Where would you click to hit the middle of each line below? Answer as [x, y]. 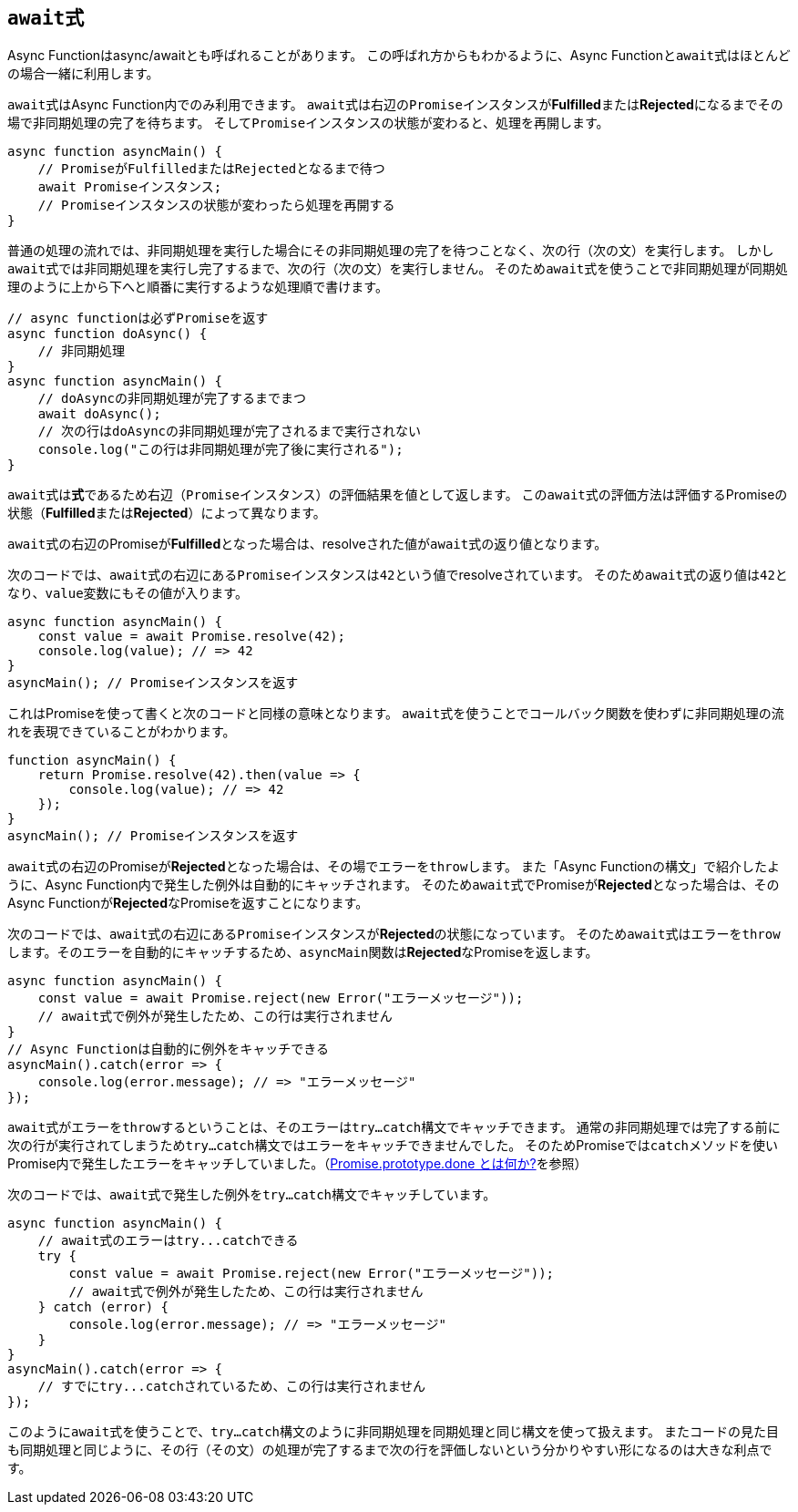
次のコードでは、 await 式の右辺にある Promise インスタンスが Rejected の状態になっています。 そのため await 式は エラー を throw [394, 934]
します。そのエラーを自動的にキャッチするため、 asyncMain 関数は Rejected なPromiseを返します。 [303, 952]
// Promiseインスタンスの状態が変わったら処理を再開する [216, 206]
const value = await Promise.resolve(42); [191, 637]
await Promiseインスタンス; [130, 187]
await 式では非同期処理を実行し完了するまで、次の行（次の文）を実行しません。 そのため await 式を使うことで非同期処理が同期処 [398, 269]
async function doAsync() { [107, 334]
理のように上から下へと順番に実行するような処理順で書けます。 [198, 287]
